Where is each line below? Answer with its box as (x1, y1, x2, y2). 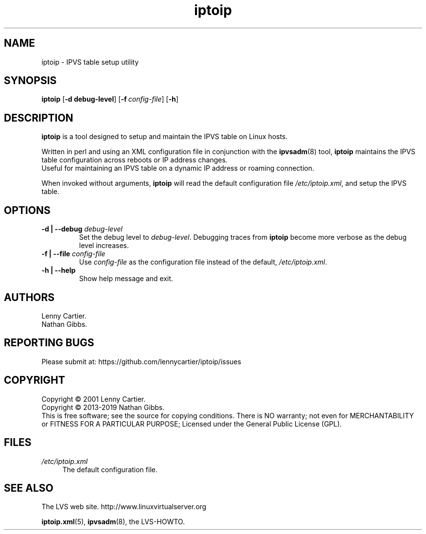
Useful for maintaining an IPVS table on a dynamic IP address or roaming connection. (41, 164, 315, 173)
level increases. (79, 241, 129, 250)
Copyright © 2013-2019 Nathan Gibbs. (41, 403, 165, 411)
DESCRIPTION (4, 111, 73, 124)
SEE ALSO (4, 481, 53, 494)
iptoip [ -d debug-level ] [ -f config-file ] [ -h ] (41, 95, 178, 104)
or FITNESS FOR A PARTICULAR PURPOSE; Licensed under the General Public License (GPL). (41, 419, 342, 428)
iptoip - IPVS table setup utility (41, 57, 139, 66)
